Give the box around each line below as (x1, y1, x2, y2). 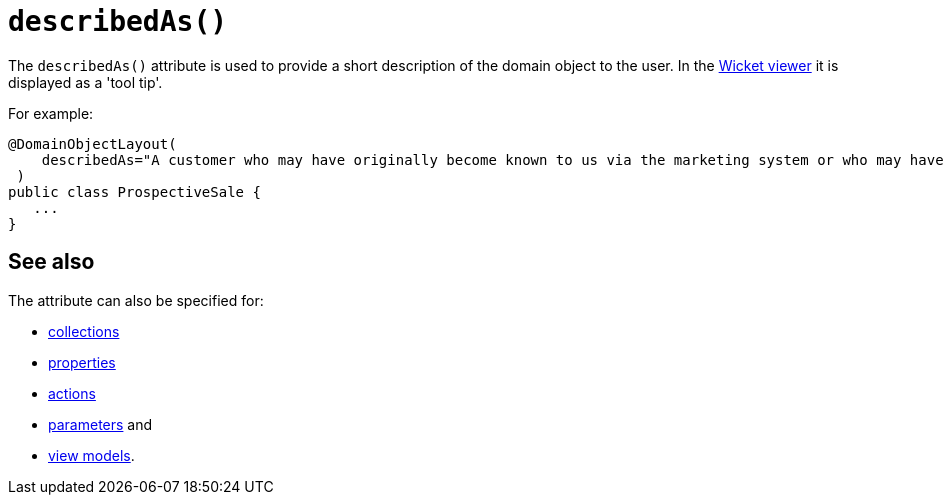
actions (48, 384, 96, 402)
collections (48, 322, 120, 340)
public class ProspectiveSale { (8, 183, 261, 200)
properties (48, 353, 116, 371)
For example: (8, 104, 94, 122)
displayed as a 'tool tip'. (8, 73, 163, 91)
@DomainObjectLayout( (8, 135, 177, 152)
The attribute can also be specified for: (8, 291, 264, 309)
